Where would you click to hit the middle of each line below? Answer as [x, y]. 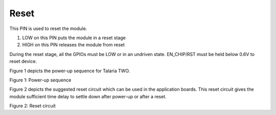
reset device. [23, 62]
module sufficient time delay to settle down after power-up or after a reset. [88, 96]
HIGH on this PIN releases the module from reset [74, 45]
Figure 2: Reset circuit [32, 106]
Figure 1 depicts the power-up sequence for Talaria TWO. [70, 71]
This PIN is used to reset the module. [48, 28]
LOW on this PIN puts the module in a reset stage [74, 38]
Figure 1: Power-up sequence [40, 80]
